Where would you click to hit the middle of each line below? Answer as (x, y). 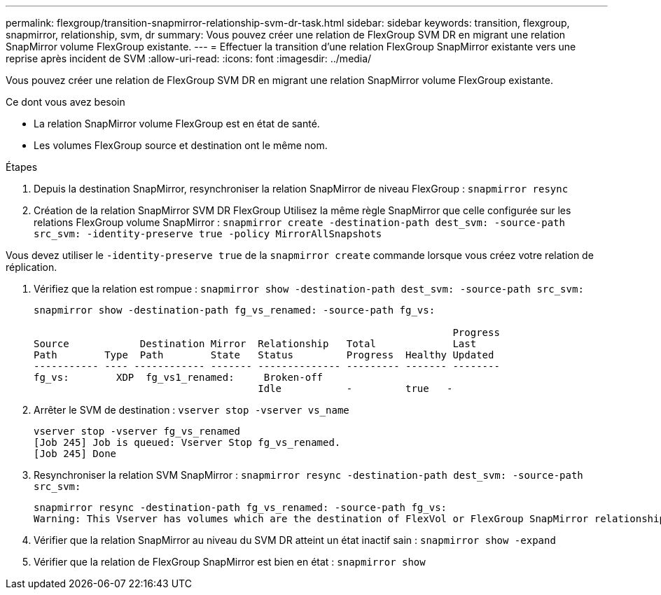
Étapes (22, 167)
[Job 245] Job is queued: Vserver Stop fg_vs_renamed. (187, 442)
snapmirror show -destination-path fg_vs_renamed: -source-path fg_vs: (235, 310)
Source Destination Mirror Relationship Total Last (255, 344)
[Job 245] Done (75, 454)
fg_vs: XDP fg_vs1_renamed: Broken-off (179, 377)
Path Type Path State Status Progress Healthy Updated (264, 355)
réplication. (32, 267)
